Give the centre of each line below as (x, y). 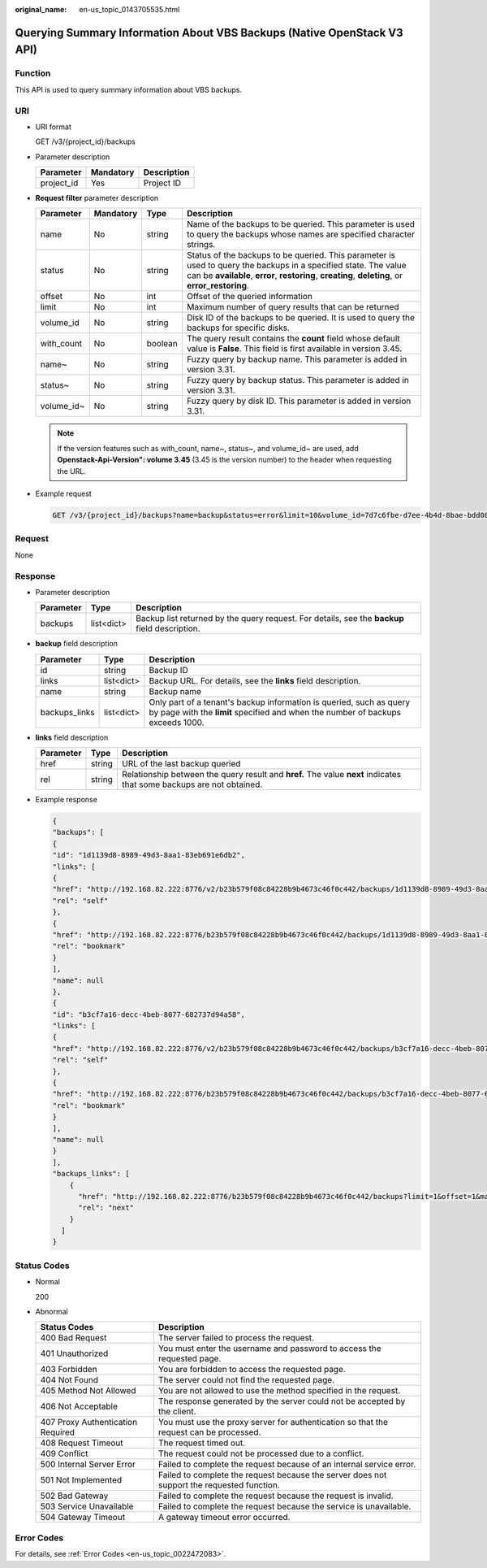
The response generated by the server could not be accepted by (282, 1401)
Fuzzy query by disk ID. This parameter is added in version (299, 401)
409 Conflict (64, 1453)
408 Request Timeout (82, 1443)
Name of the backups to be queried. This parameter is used (301, 224)
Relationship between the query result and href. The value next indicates (262, 775)
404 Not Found (69, 1380)
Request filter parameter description (97, 198)
